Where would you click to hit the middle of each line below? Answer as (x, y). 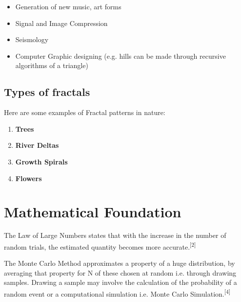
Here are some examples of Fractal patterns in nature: (85, 112)
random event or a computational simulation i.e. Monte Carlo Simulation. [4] (117, 293)
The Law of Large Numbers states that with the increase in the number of (115, 235)
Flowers (29, 178)
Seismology (32, 39)
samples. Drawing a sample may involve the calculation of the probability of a (120, 282)
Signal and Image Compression (61, 23)
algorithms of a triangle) (52, 65)
